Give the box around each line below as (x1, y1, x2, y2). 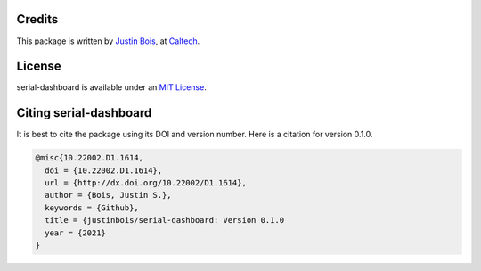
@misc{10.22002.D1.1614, (35, 152, 144, 163)
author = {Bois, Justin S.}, (45, 190, 173, 201)
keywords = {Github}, (45, 202, 140, 213)
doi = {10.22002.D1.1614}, (45, 165, 163, 176)
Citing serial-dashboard (16, 105, 152, 120)
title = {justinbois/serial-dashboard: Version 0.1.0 (45, 215, 285, 226)
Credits (16, 12, 59, 27)
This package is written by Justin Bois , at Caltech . (16, 36, 200, 46)
